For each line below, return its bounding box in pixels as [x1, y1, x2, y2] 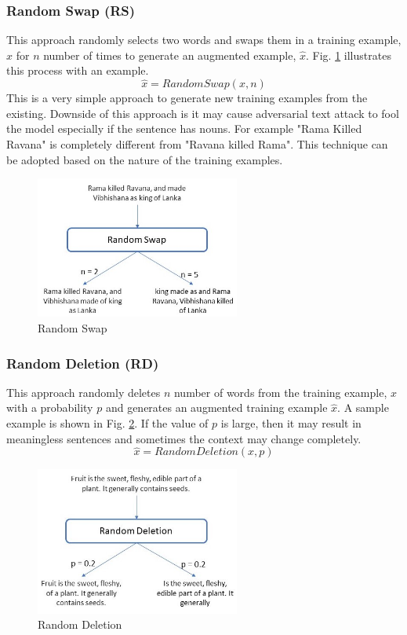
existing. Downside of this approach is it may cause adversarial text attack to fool [6, 105, 399, 121]
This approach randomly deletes [6, 384, 161, 400]
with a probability [6, 399, 93, 416]
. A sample [337, 399, 389, 416]
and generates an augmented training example [105, 399, 328, 416]
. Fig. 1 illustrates [306, 46, 391, 63]
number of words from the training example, [173, 384, 387, 400]
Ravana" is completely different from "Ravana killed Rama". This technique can [6, 136, 388, 152]
